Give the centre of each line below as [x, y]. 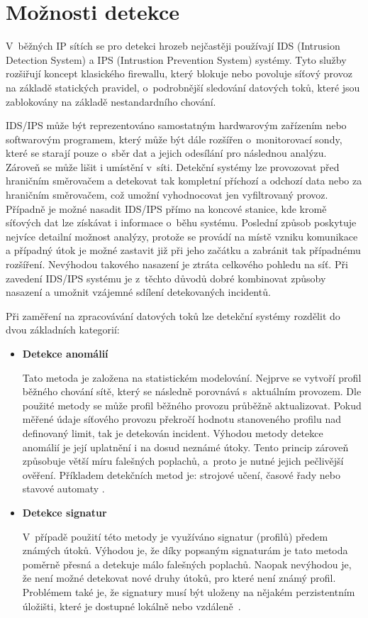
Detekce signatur [65, 512]
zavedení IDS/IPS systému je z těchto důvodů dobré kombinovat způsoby [166, 278]
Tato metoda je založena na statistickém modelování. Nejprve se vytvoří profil [192, 377]
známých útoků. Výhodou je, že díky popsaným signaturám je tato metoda [185, 550]
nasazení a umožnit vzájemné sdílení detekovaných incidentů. [138, 292]
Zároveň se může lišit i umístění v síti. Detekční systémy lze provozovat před [173, 166]
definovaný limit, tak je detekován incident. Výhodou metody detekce [173, 432]
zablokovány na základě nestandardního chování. [111, 101]
